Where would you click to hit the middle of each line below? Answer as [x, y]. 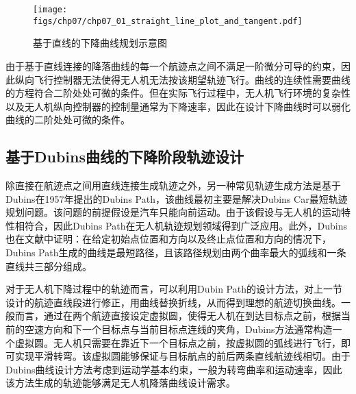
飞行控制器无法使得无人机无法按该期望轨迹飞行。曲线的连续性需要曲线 [192, 79]
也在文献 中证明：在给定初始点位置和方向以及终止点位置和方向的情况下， [168, 239]
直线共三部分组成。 [49, 266]
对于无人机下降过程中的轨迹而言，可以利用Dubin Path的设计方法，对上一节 [174, 289]
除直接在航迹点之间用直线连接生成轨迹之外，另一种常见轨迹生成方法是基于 [173, 185]
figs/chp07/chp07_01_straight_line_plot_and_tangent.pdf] [168, 21]
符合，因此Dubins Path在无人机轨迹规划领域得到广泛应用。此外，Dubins [186, 225]
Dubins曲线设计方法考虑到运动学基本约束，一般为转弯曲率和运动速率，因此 [174, 369]
